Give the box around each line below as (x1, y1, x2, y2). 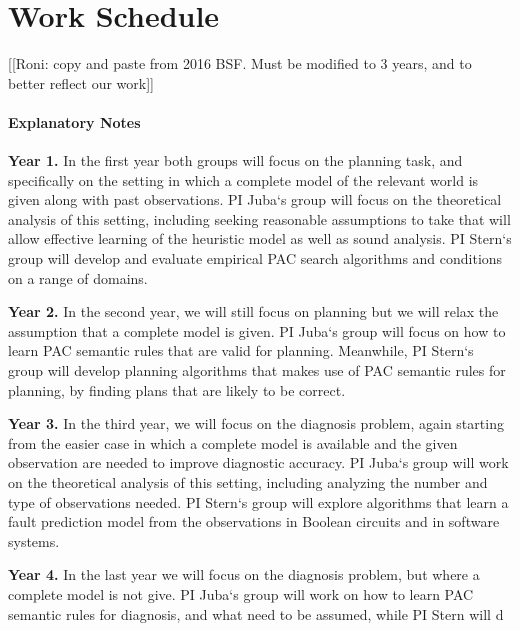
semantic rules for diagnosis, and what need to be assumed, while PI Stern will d (8, 603, 504, 624)
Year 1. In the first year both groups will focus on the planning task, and (8, 150, 463, 171)
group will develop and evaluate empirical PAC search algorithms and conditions (8, 248, 503, 269)
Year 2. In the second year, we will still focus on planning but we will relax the (8, 301, 499, 322)
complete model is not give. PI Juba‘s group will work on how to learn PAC (8, 583, 474, 604)
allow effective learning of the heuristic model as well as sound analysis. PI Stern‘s (8, 228, 512, 249)
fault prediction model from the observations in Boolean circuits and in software (8, 511, 500, 532)
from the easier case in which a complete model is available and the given (8, 432, 458, 453)
